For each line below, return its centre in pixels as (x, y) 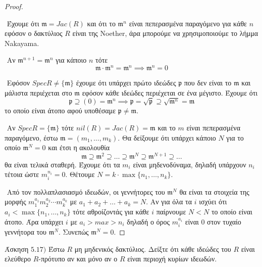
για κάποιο (71, 60)
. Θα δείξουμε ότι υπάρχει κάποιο (167, 137)
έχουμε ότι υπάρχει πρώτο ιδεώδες (126, 83)
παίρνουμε (171, 212)
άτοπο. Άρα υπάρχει (34, 221)
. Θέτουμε (80, 174)
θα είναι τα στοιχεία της (214, 191)
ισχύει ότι (213, 202)
